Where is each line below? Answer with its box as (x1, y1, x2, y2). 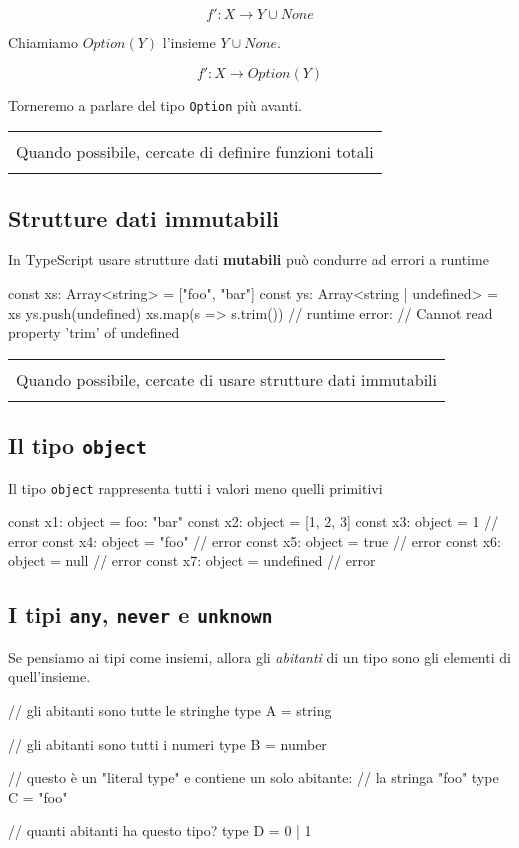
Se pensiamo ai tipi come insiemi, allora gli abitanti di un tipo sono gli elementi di (8, 646, 511, 667)
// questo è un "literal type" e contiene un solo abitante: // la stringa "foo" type (8, 767, 499, 788)
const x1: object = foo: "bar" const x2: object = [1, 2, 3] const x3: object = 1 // (8, 511, 499, 532)
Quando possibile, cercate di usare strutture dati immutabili (16, 367, 438, 391)
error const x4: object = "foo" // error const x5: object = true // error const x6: (8, 530, 501, 551)
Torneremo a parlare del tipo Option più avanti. (8, 94, 302, 115)
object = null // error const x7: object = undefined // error (8, 550, 376, 571)
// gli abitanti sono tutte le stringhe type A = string (8, 700, 332, 721)
